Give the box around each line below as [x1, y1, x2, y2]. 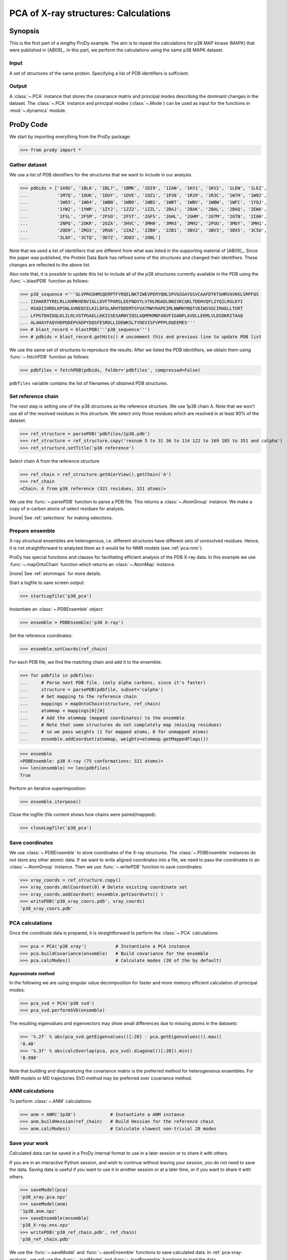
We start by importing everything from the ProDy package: [9, 134, 131, 140]
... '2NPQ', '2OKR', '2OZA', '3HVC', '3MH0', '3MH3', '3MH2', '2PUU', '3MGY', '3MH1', [20, 221, 267, 226]
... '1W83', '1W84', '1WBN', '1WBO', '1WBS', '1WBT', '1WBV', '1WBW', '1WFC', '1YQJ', [20, 199, 267, 205]
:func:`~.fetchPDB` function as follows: [9, 354, 90, 360]
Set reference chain [9, 393, 59, 400]
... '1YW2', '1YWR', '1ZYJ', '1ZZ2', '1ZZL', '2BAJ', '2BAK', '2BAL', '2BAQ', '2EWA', [20, 207, 267, 212]
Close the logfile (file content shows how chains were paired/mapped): [9, 811, 157, 817]
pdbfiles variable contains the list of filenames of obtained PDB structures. [9, 381, 168, 387]
